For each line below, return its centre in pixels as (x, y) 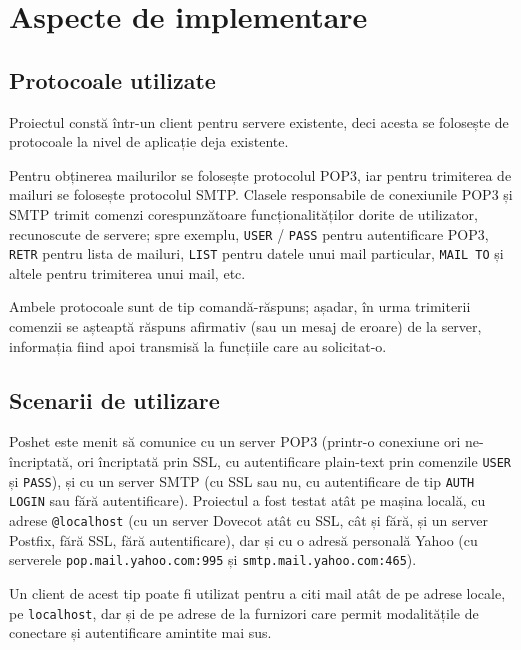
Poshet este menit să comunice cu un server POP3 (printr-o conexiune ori (235, 441)
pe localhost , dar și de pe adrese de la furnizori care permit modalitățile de (244, 612)
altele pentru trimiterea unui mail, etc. (127, 272)
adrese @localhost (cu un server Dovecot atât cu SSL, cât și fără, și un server (248, 520)
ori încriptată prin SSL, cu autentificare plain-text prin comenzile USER (294, 461)
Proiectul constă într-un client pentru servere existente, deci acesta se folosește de (259, 121)
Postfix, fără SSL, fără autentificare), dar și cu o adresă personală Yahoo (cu (243, 539)
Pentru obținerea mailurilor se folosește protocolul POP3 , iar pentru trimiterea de (260, 174)
